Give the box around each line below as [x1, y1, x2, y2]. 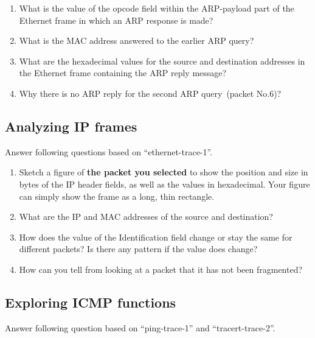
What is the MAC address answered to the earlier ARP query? [19, 34, 254, 47]
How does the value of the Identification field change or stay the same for [19, 230, 292, 243]
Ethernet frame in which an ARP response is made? [19, 13, 213, 26]
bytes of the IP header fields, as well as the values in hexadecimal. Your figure [19, 177, 310, 190]
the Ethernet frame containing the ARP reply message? [19, 66, 227, 79]
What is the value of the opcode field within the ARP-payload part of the [19, 2, 294, 14]
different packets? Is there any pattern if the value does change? [19, 242, 258, 255]
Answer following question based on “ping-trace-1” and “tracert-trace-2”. [5, 321, 275, 334]
